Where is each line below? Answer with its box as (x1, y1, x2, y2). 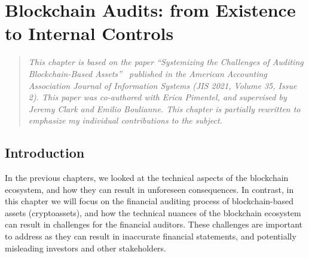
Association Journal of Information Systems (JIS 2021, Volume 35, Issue (28, 79, 297, 91)
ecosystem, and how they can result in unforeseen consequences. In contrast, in (5, 183, 294, 195)
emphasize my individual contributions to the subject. (28, 114, 222, 127)
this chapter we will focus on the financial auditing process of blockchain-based (5, 195, 294, 207)
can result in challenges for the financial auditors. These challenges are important (5, 218, 302, 231)
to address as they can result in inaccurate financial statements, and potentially (5, 230, 296, 242)
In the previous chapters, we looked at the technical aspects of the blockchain (5, 171, 289, 184)
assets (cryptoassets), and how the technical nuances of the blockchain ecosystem (5, 206, 301, 219)
